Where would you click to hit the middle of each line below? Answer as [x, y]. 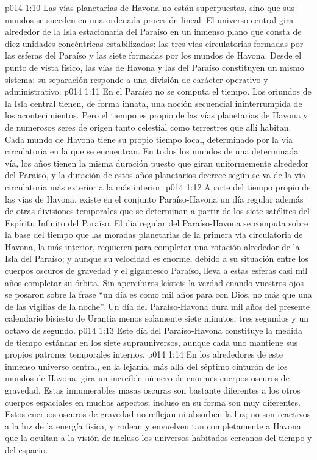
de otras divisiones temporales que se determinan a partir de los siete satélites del [157, 211]
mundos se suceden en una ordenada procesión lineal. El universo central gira [149, 19]
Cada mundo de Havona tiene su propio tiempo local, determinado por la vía [149, 139]
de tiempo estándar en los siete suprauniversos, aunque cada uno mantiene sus [151, 342]
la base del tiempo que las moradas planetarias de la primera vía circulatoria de [154, 235]
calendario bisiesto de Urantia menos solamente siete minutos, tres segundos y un [157, 318]
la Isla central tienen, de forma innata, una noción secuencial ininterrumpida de [154, 103]
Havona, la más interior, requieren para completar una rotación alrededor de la [152, 246]
